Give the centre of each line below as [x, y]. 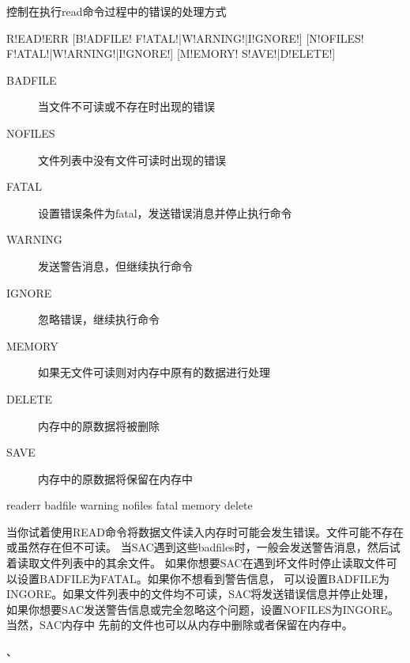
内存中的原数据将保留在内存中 [115, 478]
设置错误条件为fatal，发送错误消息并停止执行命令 [165, 212]
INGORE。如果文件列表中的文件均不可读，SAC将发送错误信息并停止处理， [201, 594]
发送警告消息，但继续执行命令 [115, 265]
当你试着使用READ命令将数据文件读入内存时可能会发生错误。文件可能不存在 [205, 531]
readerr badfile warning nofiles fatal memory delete [130, 505]
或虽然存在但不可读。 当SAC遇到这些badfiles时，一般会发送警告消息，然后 [198, 547]
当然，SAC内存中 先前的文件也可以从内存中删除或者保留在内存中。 [180, 625]
